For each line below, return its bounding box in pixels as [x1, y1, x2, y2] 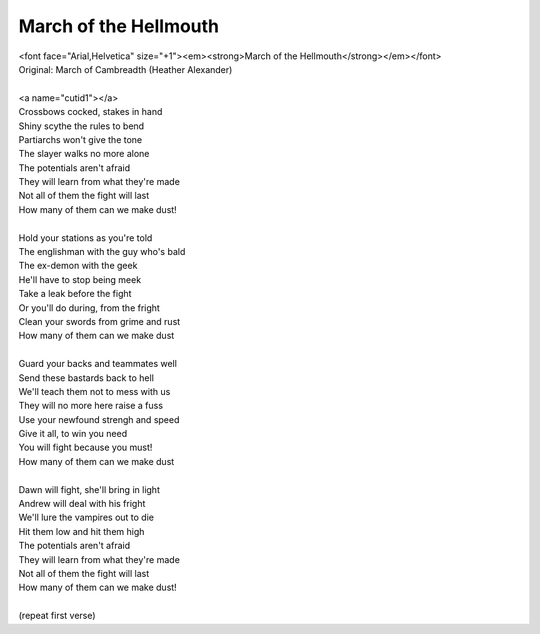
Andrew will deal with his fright [18, 498, 146, 510]
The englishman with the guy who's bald [18, 246, 186, 258]
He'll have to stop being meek [18, 273, 142, 285]
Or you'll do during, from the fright [18, 301, 160, 314]
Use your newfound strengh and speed [18, 413, 180, 425]
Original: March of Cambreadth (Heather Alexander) [18, 63, 233, 75]
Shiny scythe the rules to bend [18, 120, 145, 132]
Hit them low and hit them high [18, 525, 145, 537]
